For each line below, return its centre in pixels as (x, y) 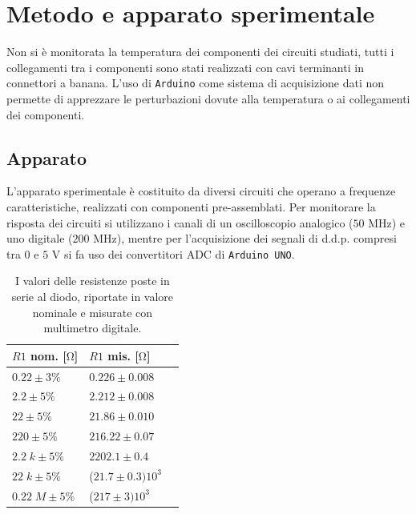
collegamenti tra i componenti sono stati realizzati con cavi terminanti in (185, 67)
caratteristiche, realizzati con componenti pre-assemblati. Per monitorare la (191, 206)
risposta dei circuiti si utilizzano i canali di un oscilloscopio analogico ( (180, 222)
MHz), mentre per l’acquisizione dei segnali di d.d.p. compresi (245, 238)
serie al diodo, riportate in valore (93, 296)
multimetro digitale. (93, 328)
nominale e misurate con (93, 312)
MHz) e (387, 222)
